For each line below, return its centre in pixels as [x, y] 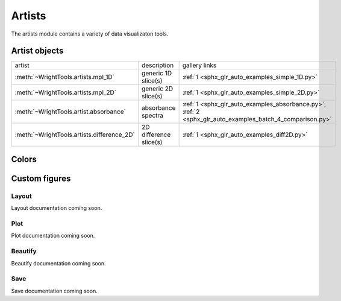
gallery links [199, 65]
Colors [24, 159]
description [158, 65]
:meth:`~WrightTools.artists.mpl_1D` [64, 77]
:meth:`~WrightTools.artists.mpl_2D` [66, 92]
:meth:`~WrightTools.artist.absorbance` [70, 112]
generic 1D [157, 74]
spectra [153, 116]
